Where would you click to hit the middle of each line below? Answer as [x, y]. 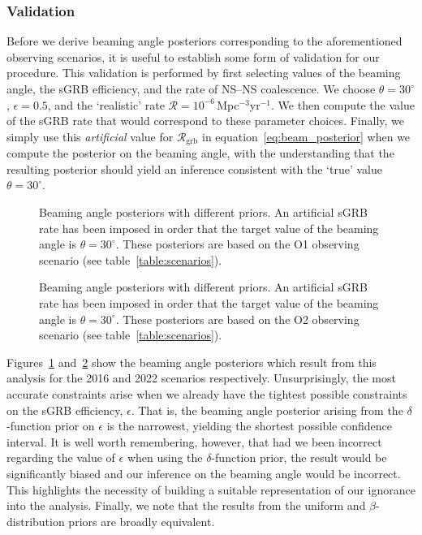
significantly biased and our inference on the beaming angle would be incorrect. [204, 473]
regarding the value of [61, 457]
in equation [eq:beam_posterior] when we [306, 136]
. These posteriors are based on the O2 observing [237, 319]
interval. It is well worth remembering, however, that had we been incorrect [194, 441]
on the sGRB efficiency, [65, 410]
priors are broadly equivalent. [142, 521]
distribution [36, 521]
